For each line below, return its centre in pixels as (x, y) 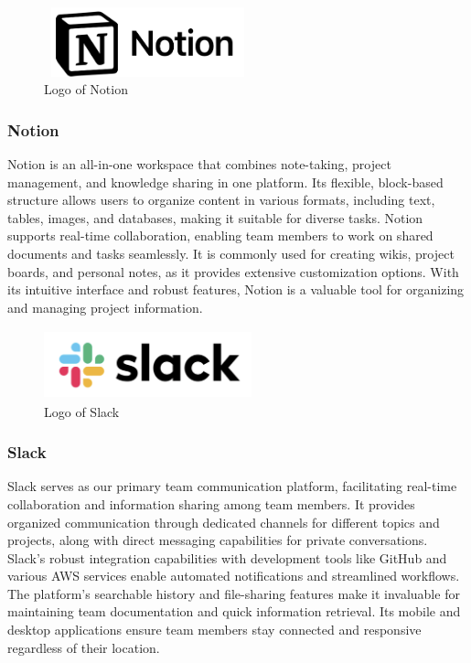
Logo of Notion (86, 89)
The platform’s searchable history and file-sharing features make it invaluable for (234, 593)
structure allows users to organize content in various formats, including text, (221, 200)
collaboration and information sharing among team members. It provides (211, 503)
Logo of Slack (82, 411)
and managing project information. (105, 307)
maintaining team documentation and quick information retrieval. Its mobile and (234, 611)
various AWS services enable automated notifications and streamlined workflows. (234, 576)
